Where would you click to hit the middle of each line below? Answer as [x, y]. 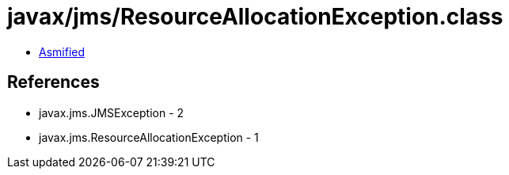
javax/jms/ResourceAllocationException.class [255, 17]
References [53, 82]
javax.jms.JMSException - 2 [112, 112]
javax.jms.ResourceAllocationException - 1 [149, 137]
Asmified [62, 51]
